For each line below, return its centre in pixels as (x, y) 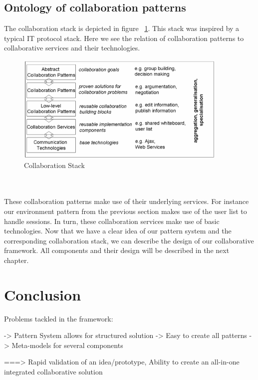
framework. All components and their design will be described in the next (117, 250)
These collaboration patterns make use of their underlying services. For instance (127, 201)
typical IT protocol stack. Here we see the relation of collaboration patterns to (124, 38)
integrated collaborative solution (53, 371)
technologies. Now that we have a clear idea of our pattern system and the (118, 231)
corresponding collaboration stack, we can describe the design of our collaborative (129, 240)
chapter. (16, 260)
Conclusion (43, 294)
